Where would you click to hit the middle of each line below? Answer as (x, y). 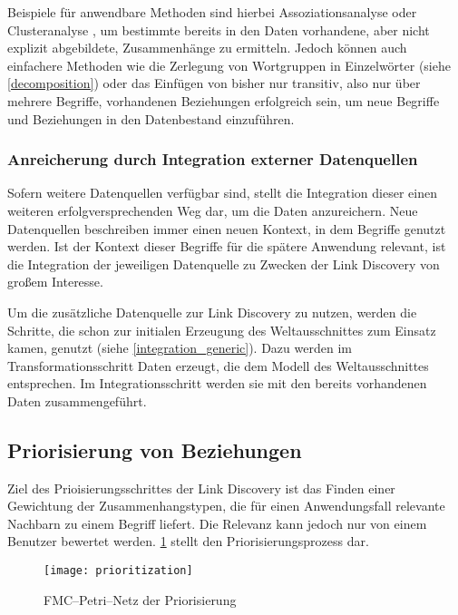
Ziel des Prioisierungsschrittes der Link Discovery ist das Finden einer (201, 488)
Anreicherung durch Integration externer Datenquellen (213, 159)
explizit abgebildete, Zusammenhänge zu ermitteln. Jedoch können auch (207, 48)
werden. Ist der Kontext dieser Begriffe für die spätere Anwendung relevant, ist (227, 246)
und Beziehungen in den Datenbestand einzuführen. (151, 118)
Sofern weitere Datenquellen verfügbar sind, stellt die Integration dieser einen (222, 193)
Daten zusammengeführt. (77, 400)
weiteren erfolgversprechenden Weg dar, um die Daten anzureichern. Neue (213, 210)
